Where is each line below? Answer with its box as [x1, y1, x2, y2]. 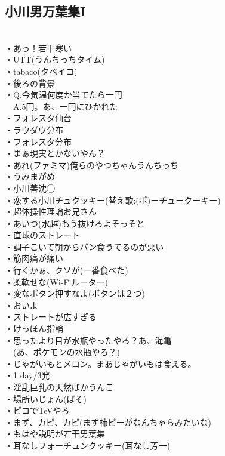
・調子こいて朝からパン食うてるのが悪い [5, 240, 164, 252]
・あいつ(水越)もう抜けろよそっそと [5, 217, 145, 229]
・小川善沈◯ [5, 181, 55, 194]
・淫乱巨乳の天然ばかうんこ [5, 381, 114, 393]
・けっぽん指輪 [5, 322, 63, 335]
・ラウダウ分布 [5, 123, 63, 135]
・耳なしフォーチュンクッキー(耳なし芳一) [5, 439, 170, 451]
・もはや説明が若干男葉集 [5, 427, 105, 440]
